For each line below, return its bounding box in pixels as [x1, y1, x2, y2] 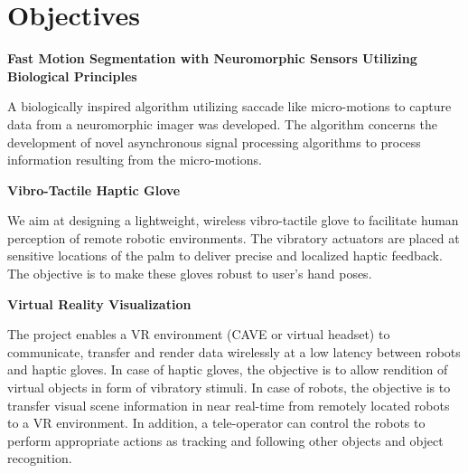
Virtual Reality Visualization [7, 294, 192, 313]
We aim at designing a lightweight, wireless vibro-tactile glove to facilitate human [7, 211, 459, 230]
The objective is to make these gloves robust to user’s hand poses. [7, 264, 372, 283]
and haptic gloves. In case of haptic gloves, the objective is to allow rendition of [7, 360, 448, 379]
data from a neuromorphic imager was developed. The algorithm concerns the [7, 114, 437, 133]
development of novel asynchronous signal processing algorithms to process [7, 132, 421, 151]
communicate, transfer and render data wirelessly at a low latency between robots [7, 342, 461, 361]
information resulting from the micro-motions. [7, 150, 262, 169]
